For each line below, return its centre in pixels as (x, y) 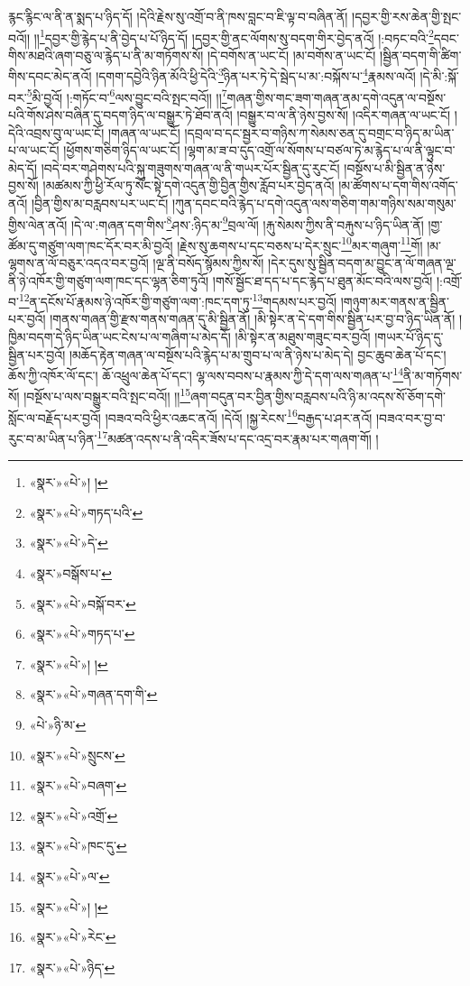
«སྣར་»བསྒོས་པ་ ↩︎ (70, 573)
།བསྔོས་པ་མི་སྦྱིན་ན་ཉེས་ (395, 167)
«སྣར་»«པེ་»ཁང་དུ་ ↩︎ (78, 846)
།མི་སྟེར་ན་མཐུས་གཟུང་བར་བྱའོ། (303, 337)
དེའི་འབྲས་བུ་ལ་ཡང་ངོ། (56, 132)
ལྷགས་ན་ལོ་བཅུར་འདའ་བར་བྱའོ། (78, 263)
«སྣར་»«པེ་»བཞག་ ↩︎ (78, 785)
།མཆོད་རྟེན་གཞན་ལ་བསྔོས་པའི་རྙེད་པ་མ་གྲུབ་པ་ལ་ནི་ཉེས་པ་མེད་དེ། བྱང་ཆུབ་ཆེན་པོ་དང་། (258, 354)
